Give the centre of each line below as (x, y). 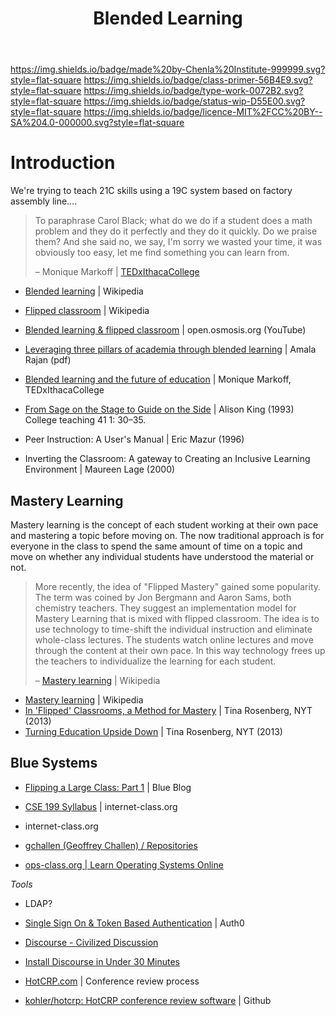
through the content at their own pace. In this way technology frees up (180, 650)
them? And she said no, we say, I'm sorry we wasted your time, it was (178, 242)
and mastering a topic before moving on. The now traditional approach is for (167, 535)
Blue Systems (54, 763)
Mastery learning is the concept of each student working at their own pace (164, 524)
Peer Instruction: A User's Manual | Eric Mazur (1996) (134, 439)
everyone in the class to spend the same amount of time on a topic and (156, 546)
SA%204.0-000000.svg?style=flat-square (97, 123)
